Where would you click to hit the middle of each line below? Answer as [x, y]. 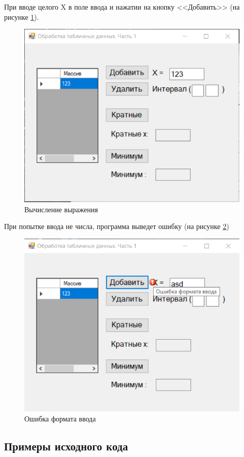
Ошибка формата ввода [60, 418]
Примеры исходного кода [66, 446]
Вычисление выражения [61, 209]
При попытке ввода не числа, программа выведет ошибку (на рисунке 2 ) [117, 226]
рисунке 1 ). [22, 17]
